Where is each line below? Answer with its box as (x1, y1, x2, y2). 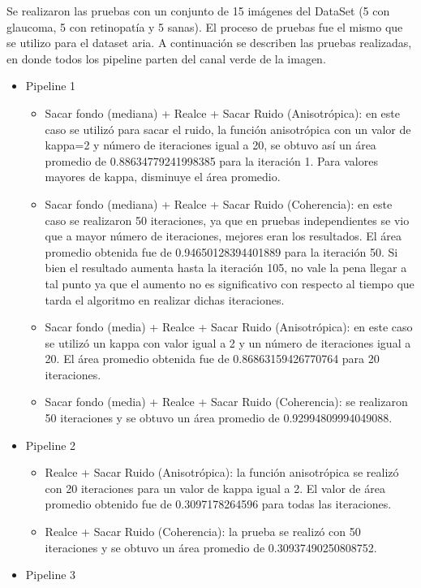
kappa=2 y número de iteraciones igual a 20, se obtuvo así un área (45, 136, 376, 153)
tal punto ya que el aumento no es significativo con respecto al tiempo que (45, 275, 415, 292)
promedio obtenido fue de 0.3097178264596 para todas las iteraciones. (45, 495, 392, 512)
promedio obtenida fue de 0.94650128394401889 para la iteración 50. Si (45, 243, 398, 260)
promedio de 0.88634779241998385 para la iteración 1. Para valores (45, 152, 378, 169)
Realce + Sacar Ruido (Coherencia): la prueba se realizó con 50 (45, 523, 361, 540)
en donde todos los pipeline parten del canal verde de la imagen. (6, 50, 326, 67)
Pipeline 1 (25, 77, 76, 94)
